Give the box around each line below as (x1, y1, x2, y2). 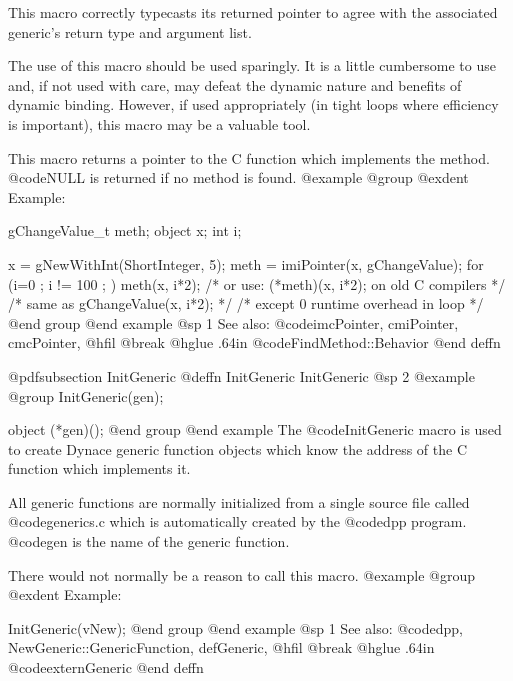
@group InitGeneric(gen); (8, 385, 164, 406)
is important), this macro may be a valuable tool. (8, 113, 311, 134)
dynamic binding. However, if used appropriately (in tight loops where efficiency (8, 94, 499, 115)
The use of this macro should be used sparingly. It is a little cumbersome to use (8, 55, 496, 76)
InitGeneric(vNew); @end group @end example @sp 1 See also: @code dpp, (8, 617, 463, 638)
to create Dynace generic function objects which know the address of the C (8, 438, 468, 459)
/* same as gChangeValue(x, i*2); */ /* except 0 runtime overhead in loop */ (8, 293, 484, 314)
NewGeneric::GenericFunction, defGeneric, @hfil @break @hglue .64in (8, 637, 435, 658)
